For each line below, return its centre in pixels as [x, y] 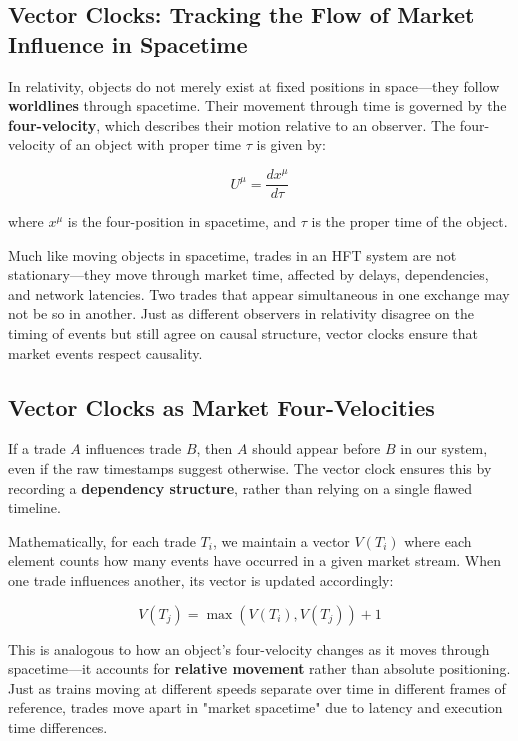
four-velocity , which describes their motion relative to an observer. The [232, 124]
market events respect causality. [105, 352]
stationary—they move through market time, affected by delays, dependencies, [248, 274]
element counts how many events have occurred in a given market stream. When [255, 560]
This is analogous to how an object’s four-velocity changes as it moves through [249, 648]
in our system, [444, 448]
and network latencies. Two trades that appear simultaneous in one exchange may [259, 293]
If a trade [37, 448]
